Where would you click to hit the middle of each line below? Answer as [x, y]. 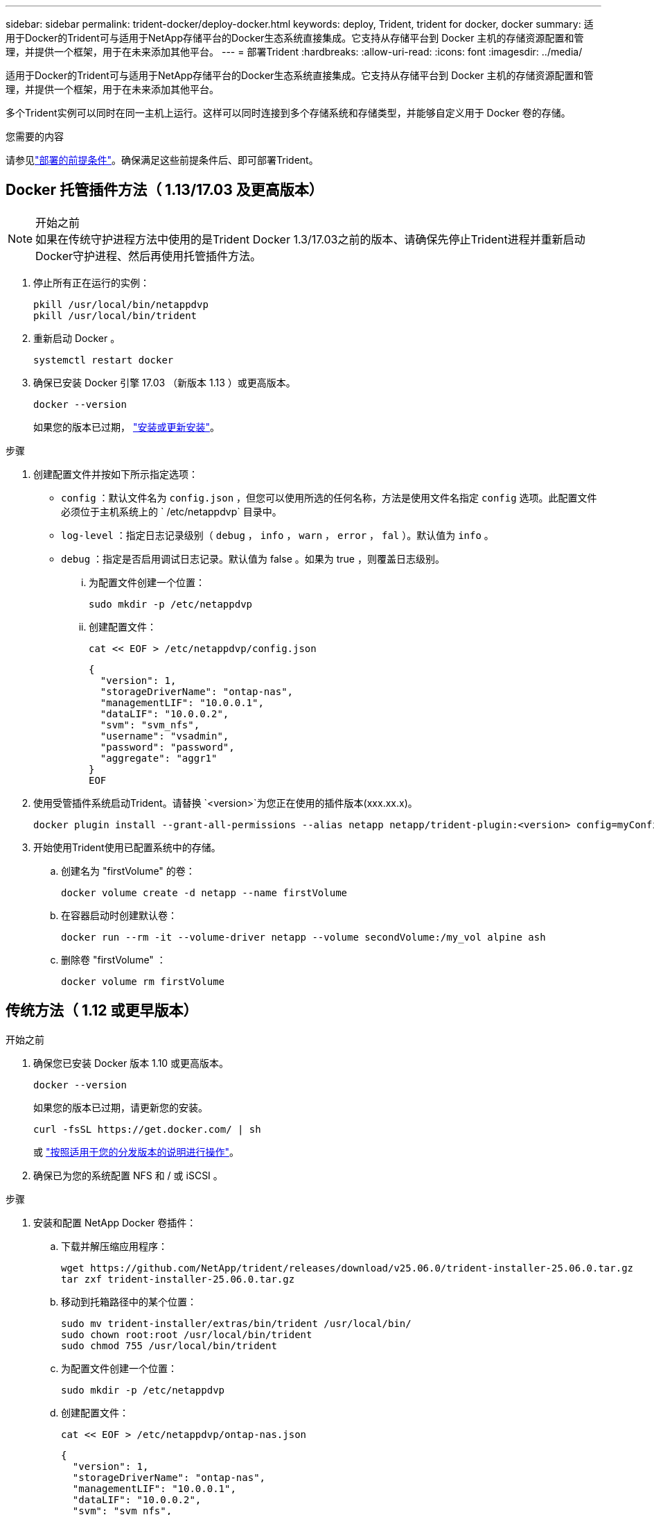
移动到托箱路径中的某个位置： [129, 1301]
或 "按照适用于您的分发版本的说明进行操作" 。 [136, 1152]
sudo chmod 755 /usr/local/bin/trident [169, 1345]
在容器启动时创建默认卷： [119, 915]
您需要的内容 [35, 136]
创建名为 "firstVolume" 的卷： [128, 871]
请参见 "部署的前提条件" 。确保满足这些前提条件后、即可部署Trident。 [162, 160]
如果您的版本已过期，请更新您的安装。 [121, 1107]
